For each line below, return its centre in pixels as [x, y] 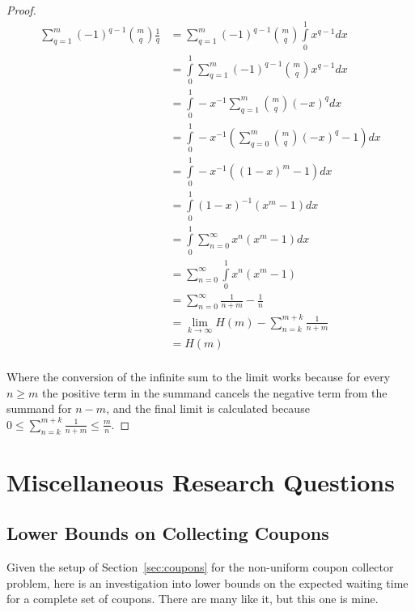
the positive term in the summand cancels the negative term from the [215, 392]
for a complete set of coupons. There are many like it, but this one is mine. [193, 599]
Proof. [21, 10]
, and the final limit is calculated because [208, 408]
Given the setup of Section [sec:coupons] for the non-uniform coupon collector [200, 567]
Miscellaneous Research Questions [201, 481]
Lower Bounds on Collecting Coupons [168, 533]
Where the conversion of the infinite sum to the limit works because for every [199, 377]
